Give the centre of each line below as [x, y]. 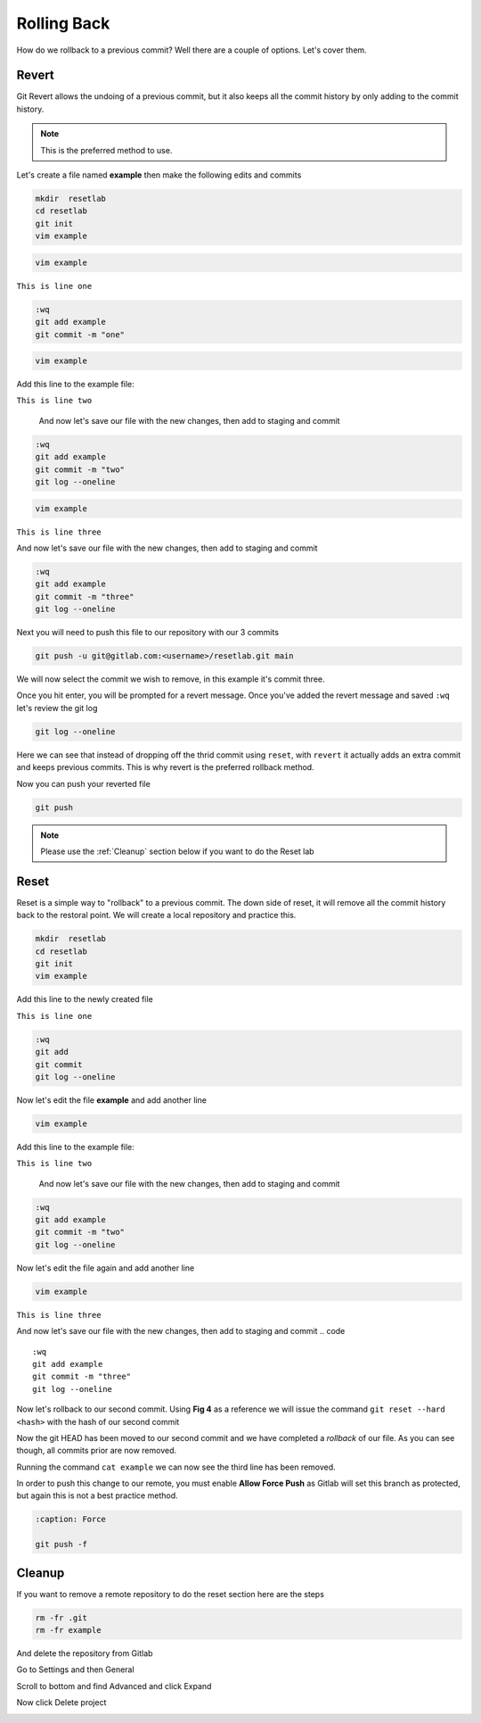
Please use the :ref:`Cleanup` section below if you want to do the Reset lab [178, 851]
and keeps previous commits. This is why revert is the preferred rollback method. [166, 767]
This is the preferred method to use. [106, 150]
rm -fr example [68, 1630]
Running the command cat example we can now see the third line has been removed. [176, 1467]
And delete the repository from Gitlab [85, 1653]
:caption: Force [71, 1520]
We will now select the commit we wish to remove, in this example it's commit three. [171, 679]
